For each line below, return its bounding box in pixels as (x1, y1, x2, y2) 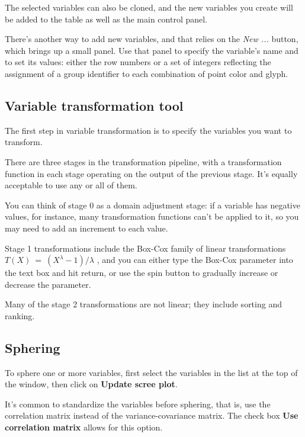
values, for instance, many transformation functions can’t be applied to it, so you (5, 210, 299, 223)
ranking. (5, 309, 35, 322)
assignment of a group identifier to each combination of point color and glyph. (5, 67, 288, 79)
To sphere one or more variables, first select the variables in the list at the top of (5, 366, 298, 378)
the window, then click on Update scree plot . (5, 378, 178, 390)
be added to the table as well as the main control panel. (5, 12, 208, 25)
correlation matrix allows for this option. (5, 421, 163, 433)
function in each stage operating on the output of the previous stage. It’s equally (5, 167, 298, 179)
